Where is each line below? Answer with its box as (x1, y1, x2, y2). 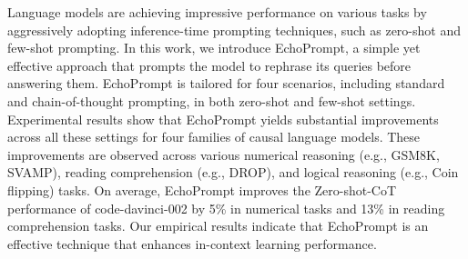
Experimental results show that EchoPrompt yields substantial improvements (7, 109, 439, 128)
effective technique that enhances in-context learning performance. (7, 234, 377, 253)
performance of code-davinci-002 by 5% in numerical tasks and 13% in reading (7, 198, 445, 217)
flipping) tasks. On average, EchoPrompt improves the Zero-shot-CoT (7, 180, 397, 199)
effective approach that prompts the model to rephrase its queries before (7, 55, 412, 75)
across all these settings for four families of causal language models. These (7, 127, 421, 146)
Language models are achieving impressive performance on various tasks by (7, 3, 427, 21)
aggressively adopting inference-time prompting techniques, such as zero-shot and (7, 20, 461, 39)
